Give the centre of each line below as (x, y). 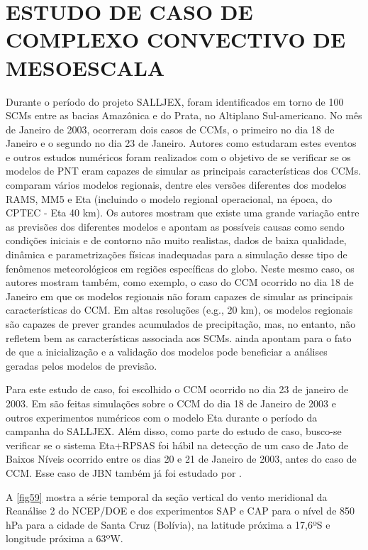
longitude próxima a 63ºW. (65, 538)
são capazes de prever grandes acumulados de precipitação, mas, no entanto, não (181, 324)
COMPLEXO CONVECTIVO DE (176, 39)
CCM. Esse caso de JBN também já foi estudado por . (124, 472)
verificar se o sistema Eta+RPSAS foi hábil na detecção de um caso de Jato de (177, 445)
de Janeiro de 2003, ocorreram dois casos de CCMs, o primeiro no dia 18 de (170, 129)
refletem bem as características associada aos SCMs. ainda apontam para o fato (179, 337)
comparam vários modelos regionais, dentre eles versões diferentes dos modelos (176, 185)
